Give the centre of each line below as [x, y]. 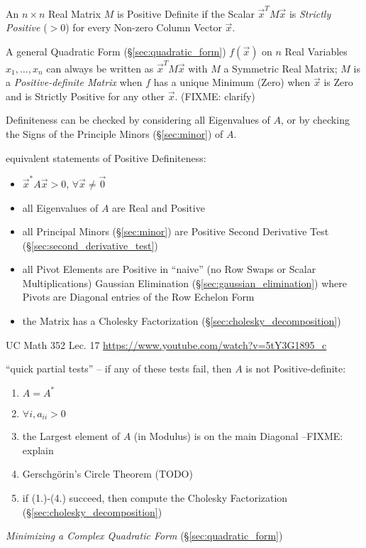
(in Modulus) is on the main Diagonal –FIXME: [238, 436]
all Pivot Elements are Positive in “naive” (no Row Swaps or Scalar [169, 269]
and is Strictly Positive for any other [85, 96]
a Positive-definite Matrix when [74, 82]
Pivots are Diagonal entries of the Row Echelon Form [138, 297]
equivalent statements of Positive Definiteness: [106, 157]
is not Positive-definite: [296, 369]
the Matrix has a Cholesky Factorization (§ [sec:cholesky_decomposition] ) [182, 321]
